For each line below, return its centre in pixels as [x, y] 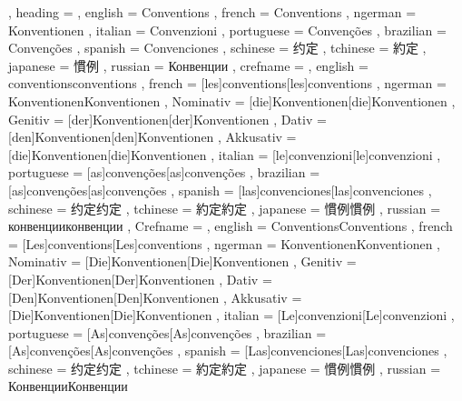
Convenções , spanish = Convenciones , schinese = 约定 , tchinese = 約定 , [217, 48]
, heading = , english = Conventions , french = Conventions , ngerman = [212, 12]
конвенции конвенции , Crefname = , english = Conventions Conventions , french [231, 226]
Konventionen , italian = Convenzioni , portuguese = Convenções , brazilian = [227, 30]
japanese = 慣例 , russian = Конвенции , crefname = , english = [188, 65]
